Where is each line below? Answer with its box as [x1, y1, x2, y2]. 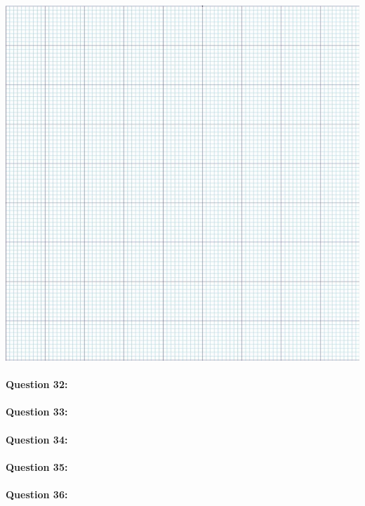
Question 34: [6, 432, 68, 446]
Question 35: [6, 459, 68, 474]
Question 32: [6, 377, 68, 392]
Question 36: [6, 486, 68, 501]
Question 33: [6, 404, 68, 419]
